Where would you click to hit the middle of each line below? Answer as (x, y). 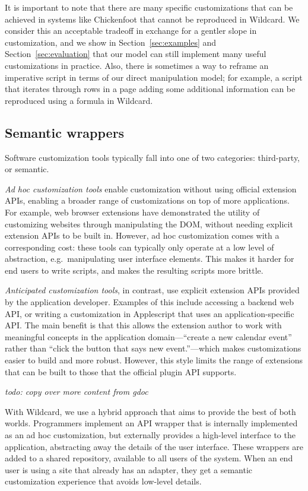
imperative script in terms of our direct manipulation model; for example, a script (154, 77)
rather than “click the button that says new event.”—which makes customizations (153, 348)
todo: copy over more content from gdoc (77, 392)
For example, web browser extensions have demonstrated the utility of (132, 212)
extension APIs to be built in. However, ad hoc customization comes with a (142, 235)
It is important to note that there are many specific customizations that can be (149, 7)
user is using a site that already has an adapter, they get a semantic (129, 469)
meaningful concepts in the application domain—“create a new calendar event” (148, 336)
